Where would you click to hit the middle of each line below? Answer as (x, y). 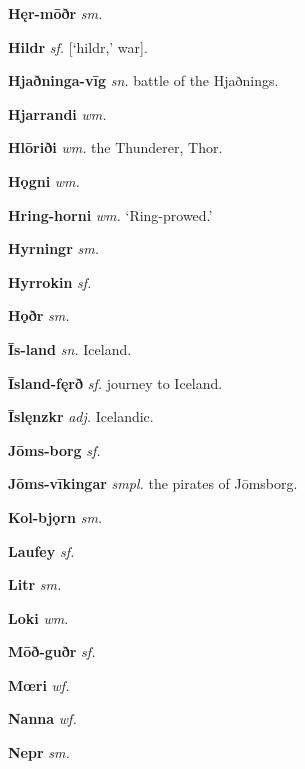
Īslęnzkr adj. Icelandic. (81, 416)
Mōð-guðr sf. (52, 651)
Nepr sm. (39, 752)
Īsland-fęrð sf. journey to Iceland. (115, 382)
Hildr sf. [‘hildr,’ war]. (78, 46)
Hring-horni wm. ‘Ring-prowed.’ (110, 214)
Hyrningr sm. (53, 248)
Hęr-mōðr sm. (55, 13)
